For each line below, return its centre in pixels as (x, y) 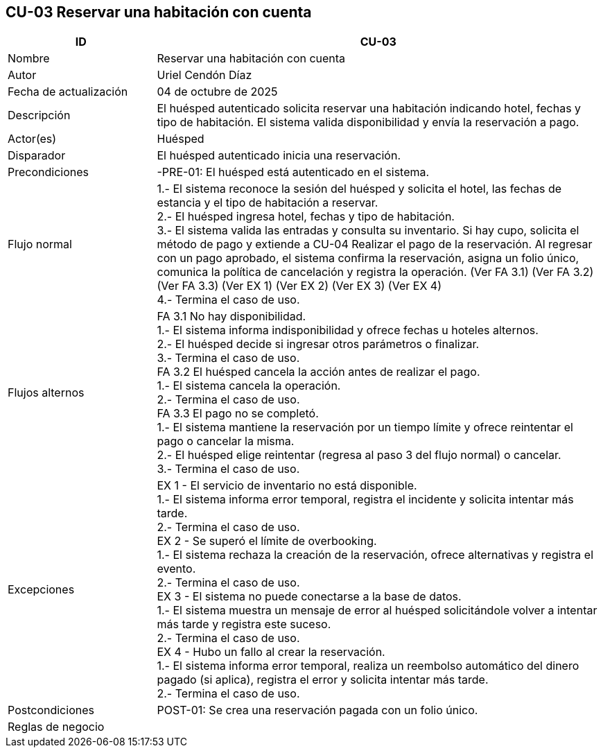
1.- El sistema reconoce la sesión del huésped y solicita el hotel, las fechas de (359, 189)
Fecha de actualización (68, 92)
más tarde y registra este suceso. (244, 624)
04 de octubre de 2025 (217, 92)
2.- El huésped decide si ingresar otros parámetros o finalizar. (318, 344)
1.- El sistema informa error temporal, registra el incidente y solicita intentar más (365, 500)
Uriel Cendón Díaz (204, 75)
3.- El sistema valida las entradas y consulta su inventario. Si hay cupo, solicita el (368, 231)
